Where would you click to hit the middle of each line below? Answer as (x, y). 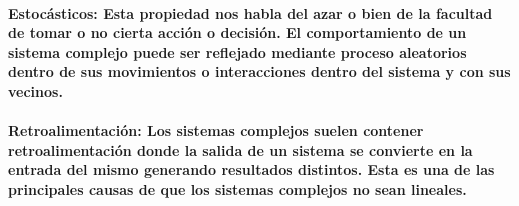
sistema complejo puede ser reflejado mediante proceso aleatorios (237, 51)
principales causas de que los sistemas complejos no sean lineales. (237, 188)
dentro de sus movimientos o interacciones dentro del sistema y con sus (259, 71)
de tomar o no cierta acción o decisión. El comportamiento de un (237, 32)
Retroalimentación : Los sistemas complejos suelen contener (216, 130)
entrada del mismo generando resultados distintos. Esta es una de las (251, 169)
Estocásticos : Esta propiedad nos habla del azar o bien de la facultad (250, 12)
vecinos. (35, 90)
